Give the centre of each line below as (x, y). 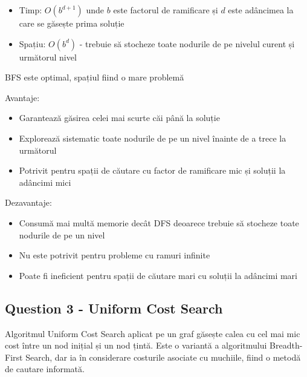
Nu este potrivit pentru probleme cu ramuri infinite (115, 255)
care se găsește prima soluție (72, 23)
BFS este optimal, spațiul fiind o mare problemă (95, 77)
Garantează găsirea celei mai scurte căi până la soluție (119, 118)
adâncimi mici (45, 182)
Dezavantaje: (28, 202)
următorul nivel (48, 57)
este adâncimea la (261, 10)
